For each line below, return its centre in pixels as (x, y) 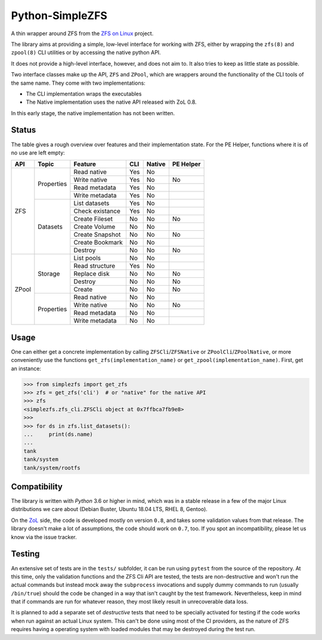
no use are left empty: (38, 153)
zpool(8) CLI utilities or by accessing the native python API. (86, 52)
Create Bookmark (98, 243)
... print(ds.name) (58, 434)
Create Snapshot (97, 234)
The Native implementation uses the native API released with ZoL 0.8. (111, 102)
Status (24, 130)
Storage (49, 274)
